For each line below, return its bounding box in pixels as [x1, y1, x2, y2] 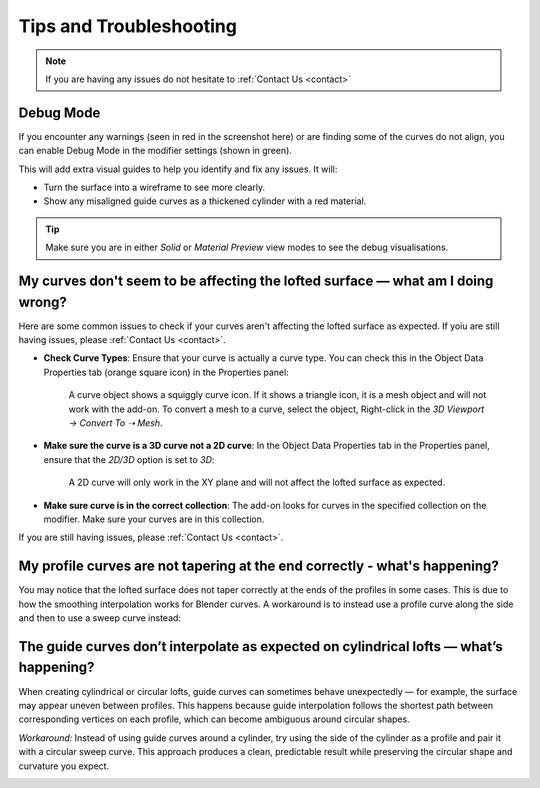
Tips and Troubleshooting [18, 15, 237, 37]
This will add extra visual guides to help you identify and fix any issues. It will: [18, 163, 338, 175]
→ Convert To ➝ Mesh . [68, 417, 164, 429]
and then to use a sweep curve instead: [18, 612, 182, 624]
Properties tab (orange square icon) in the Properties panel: [43, 366, 289, 378]
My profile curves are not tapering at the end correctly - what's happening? [18, 558, 499, 575]
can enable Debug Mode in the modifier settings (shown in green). [18, 145, 292, 157]
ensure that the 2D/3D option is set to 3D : [43, 453, 215, 465]
